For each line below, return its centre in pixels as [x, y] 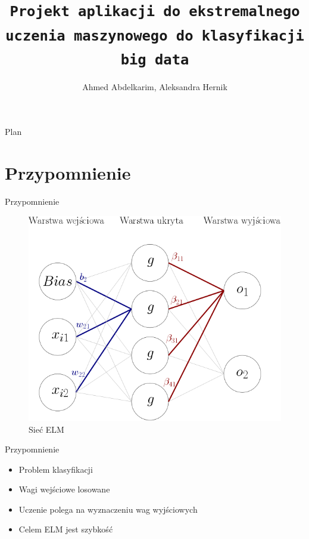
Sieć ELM [46, 429]
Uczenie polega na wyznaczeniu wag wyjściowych [108, 509]
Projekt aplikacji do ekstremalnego [155, 12]
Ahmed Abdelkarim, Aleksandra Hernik [155, 86]
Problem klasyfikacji [56, 469]
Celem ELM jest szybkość [66, 529]
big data [155, 59]
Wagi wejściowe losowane [64, 489]
